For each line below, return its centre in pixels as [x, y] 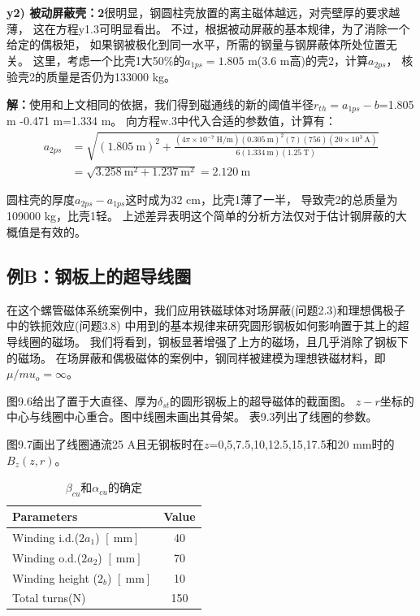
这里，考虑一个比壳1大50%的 [109, 60]
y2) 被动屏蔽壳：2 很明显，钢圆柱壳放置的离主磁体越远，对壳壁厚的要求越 [204, 12]
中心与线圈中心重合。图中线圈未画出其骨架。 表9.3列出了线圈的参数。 [192, 416]
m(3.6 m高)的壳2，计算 [308, 60]
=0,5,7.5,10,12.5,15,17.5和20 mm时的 [302, 444]
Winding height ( [55, 577]
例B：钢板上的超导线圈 [99, 276]
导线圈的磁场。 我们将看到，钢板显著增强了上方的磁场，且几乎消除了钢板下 [208, 342]
